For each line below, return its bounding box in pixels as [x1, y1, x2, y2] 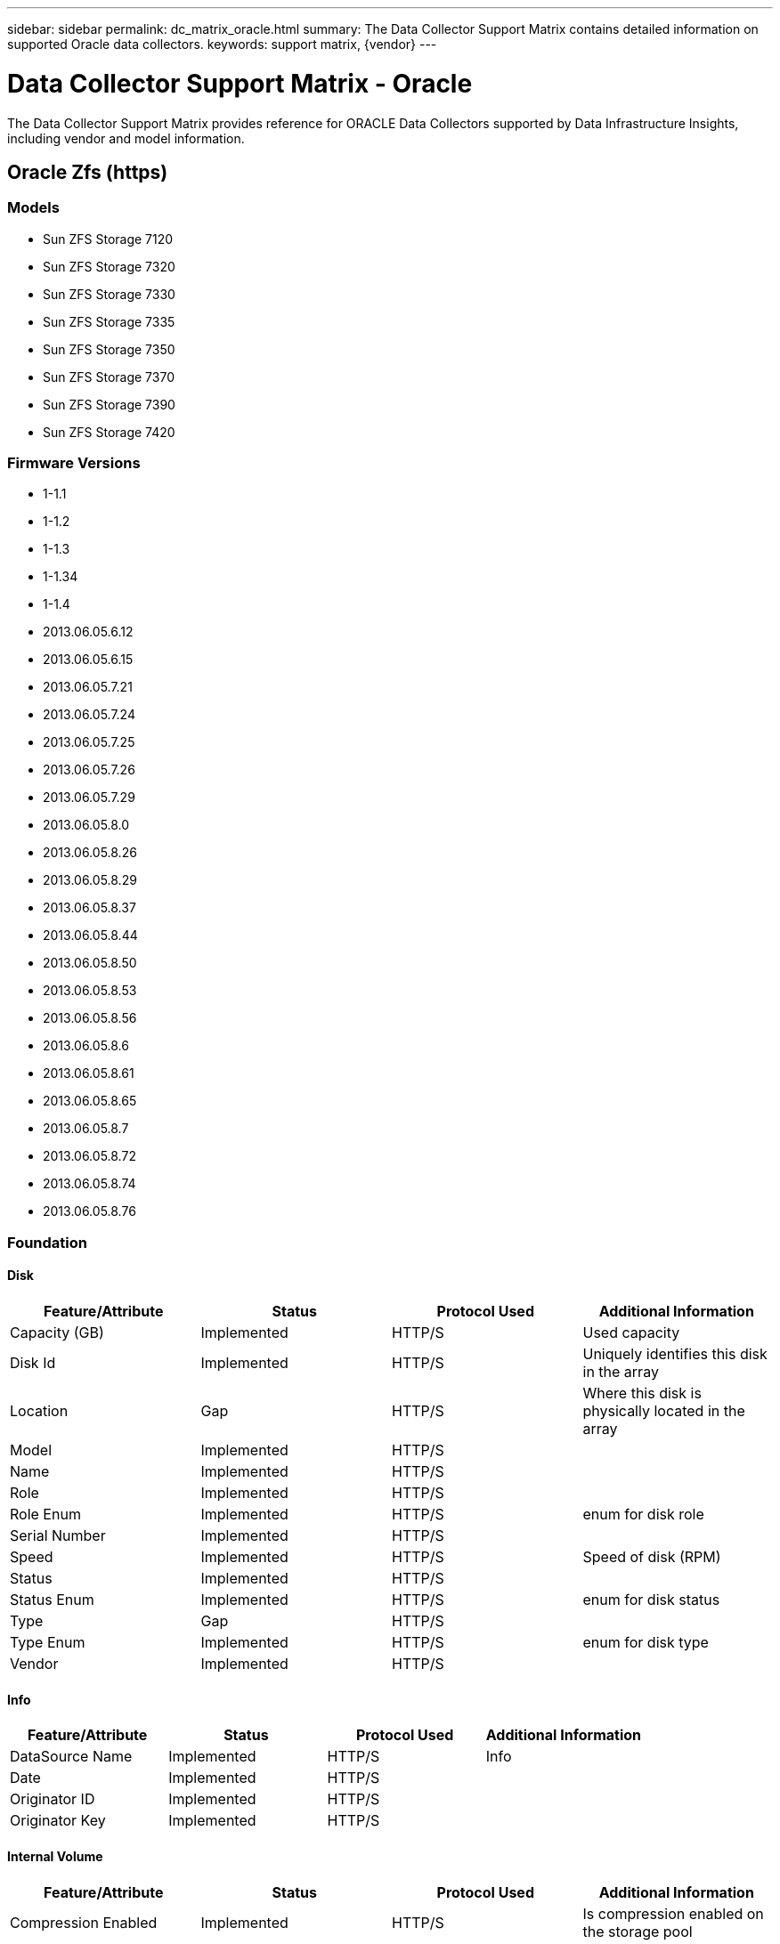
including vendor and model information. [7, 130, 245, 146]
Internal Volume [7, 1848, 103, 1864]
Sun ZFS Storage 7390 [43, 396, 175, 412]
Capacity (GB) [10, 1324, 104, 1342]
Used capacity [582, 1324, 680, 1342]
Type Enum [10, 1633, 85, 1652]
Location [10, 1402, 69, 1421]
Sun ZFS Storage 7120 [43, 231, 174, 247]
